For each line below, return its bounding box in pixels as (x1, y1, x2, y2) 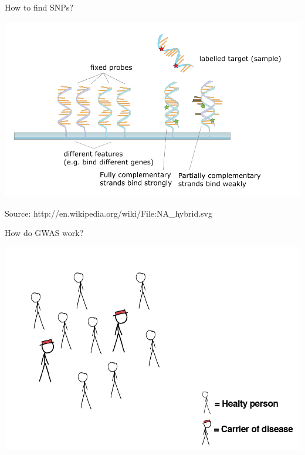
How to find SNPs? (5, 1, 73, 13)
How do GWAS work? (5, 227, 84, 239)
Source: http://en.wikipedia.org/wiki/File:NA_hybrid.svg (5, 207, 212, 219)
